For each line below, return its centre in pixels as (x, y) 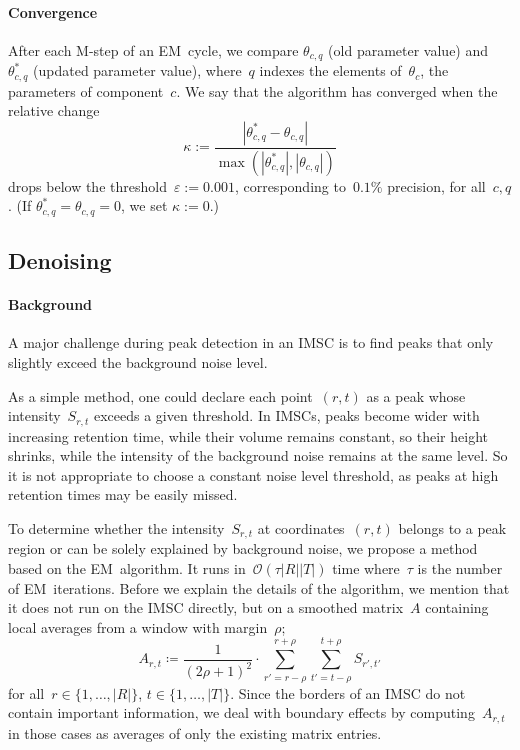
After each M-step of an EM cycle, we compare (153, 49)
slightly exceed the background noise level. (138, 361)
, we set (144, 205)
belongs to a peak (452, 528)
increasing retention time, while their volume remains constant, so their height (248, 435)
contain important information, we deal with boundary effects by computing (241, 712)
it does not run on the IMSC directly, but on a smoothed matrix (206, 607)
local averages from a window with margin (138, 626)
